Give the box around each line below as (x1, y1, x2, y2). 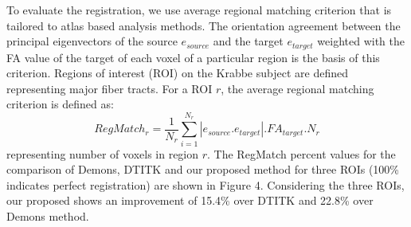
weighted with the (317, 33, 405, 49)
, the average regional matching (221, 80, 374, 96)
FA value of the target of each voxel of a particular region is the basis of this (6, 49, 380, 65)
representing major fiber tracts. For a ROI (6, 80, 213, 96)
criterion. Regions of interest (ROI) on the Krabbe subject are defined (6, 65, 348, 81)
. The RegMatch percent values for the (207, 145, 396, 162)
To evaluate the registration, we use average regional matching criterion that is (6, 2, 392, 18)
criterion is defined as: (6, 96, 114, 112)
